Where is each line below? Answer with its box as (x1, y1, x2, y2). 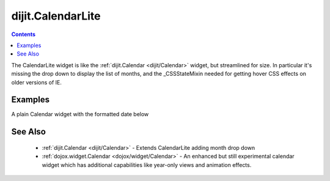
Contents (11, 31, 36, 38)
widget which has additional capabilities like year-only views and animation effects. (42, 161, 252, 168)
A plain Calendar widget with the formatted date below (11, 111, 149, 118)
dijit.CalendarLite (11, 9, 101, 23)
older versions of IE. (11, 78, 62, 86)
